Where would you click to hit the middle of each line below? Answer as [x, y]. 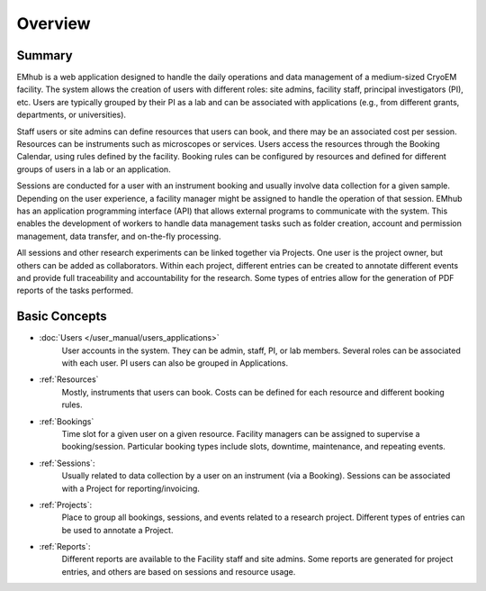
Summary [45, 55]
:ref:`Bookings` [67, 421]
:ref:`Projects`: [66, 505]
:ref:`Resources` [69, 379]
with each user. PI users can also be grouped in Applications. [175, 363]
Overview [54, 23]
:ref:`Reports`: [65, 547]
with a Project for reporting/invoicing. [130, 488]
